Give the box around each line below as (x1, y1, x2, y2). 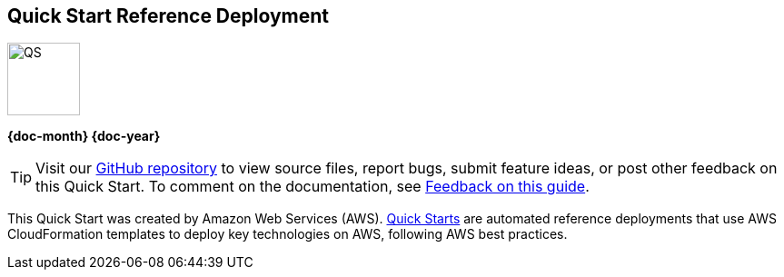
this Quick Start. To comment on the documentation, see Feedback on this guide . (35, 177, 590, 196)
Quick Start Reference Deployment (7, 5, 330, 27)
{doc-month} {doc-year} (7, 128, 161, 144)
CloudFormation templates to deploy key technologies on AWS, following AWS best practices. (7, 226, 568, 242)
